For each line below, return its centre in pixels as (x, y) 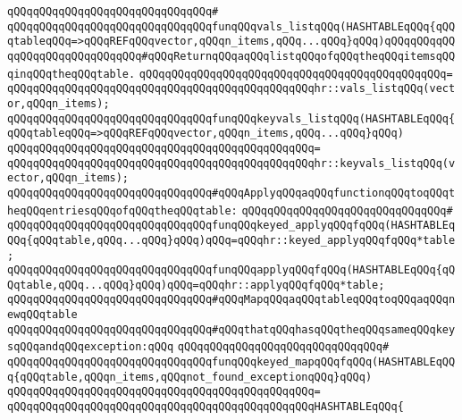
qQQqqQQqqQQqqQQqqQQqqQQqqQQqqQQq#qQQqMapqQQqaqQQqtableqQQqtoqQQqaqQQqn (231, 300)
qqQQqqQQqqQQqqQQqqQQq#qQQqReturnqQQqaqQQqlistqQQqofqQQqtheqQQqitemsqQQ (231, 56)
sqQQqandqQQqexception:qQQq (91, 347)
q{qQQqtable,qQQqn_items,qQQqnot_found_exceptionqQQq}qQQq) (190, 377)
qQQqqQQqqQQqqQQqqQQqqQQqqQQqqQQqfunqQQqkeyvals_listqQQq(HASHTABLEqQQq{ (231, 118)
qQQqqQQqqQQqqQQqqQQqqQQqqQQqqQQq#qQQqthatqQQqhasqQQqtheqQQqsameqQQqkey (231, 329)
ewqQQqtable (42, 315)
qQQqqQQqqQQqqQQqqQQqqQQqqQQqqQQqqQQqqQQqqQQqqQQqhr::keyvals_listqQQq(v (231, 163)
